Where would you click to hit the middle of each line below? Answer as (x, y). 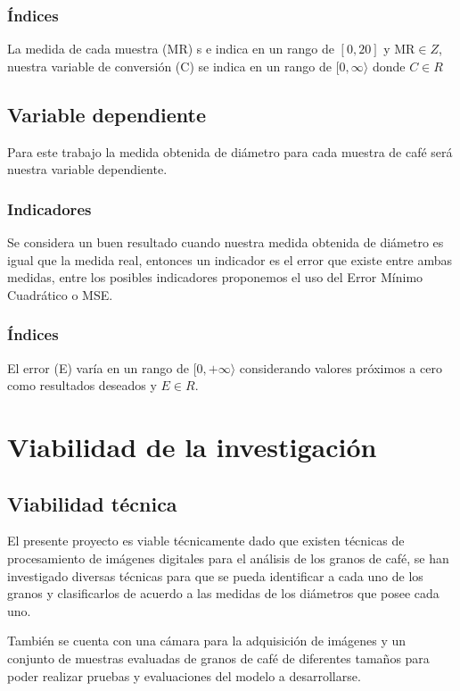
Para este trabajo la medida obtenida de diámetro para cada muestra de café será (230, 151)
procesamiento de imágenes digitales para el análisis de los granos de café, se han (228, 558)
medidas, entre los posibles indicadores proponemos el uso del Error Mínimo (215, 277)
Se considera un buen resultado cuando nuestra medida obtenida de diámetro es (226, 242)
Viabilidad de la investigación (192, 446)
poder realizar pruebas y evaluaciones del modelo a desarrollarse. (184, 675)
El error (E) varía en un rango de (98, 367)
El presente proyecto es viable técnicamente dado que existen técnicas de (206, 541)
